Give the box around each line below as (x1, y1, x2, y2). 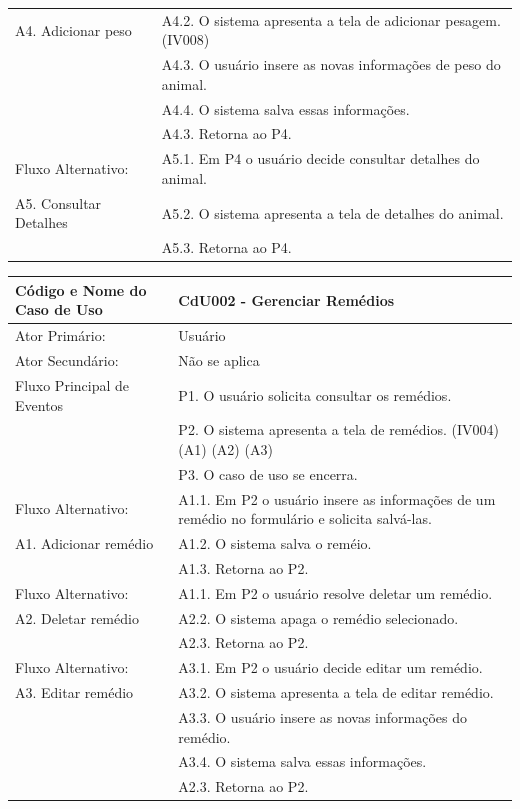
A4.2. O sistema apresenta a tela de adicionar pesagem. (161, 9, 501, 30)
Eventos (15, 394, 64, 415)
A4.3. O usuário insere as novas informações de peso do (161, 54, 501, 75)
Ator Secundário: (15, 350, 119, 371)
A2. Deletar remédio (15, 607, 139, 628)
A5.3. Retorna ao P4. (161, 237, 292, 258)
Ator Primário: (15, 325, 106, 346)
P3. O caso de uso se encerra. (178, 463, 358, 484)
